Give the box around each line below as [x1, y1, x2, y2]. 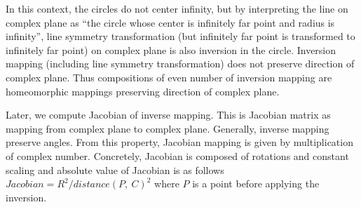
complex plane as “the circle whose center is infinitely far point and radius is [6, 15, 335, 29]
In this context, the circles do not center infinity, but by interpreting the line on [6, 1, 348, 15]
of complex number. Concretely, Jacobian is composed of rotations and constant [6, 148, 349, 163]
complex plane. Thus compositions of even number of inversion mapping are [6, 69, 332, 84]
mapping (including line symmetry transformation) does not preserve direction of [6, 56, 355, 71]
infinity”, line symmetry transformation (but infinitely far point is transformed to [6, 29, 355, 44]
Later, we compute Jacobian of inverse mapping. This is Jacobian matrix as [6, 107, 331, 122]
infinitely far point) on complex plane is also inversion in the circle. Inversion [6, 42, 336, 57]
